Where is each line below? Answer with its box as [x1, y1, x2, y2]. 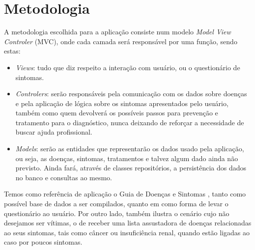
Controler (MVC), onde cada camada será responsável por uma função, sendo [4, 36, 237, 46]
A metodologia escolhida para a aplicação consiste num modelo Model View [4, 27, 231, 37]
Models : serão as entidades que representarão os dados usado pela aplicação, [15, 143, 244, 154]
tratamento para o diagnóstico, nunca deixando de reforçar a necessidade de [15, 117, 244, 127]
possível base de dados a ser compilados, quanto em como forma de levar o [4, 198, 228, 209]
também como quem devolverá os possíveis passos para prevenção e [15, 108, 218, 118]
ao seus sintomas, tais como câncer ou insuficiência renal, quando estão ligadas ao [4, 227, 250, 237]
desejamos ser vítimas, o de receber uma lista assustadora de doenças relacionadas [4, 218, 252, 228]
